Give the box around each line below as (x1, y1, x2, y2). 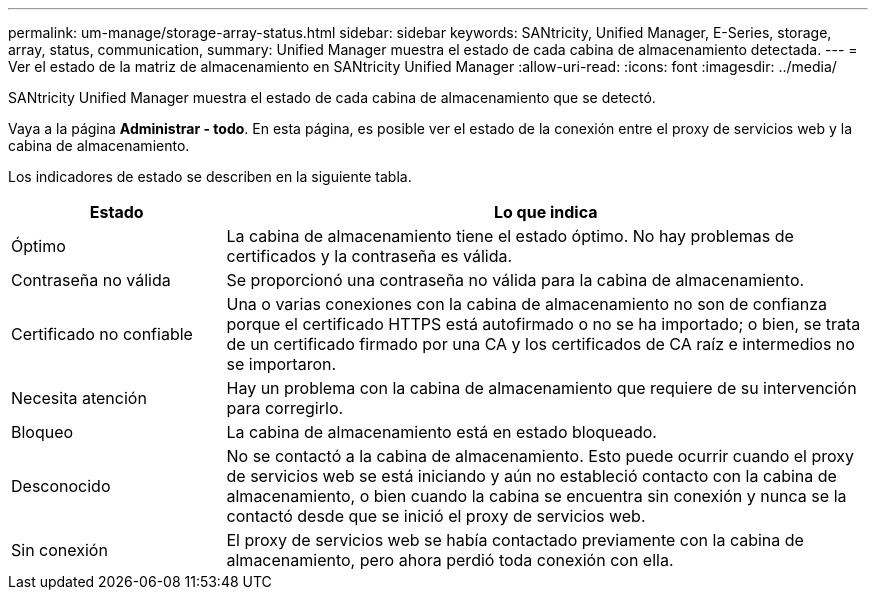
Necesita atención (11, 388, 147, 408)
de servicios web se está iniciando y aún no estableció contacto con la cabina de (226, 466, 837, 486)
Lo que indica (493, 202, 598, 222)
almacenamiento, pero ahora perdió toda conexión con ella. (226, 550, 674, 570)
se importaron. (226, 354, 337, 374)
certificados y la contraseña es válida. (226, 246, 513, 266)
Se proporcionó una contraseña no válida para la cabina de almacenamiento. (226, 270, 805, 290)
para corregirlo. (226, 398, 344, 418)
